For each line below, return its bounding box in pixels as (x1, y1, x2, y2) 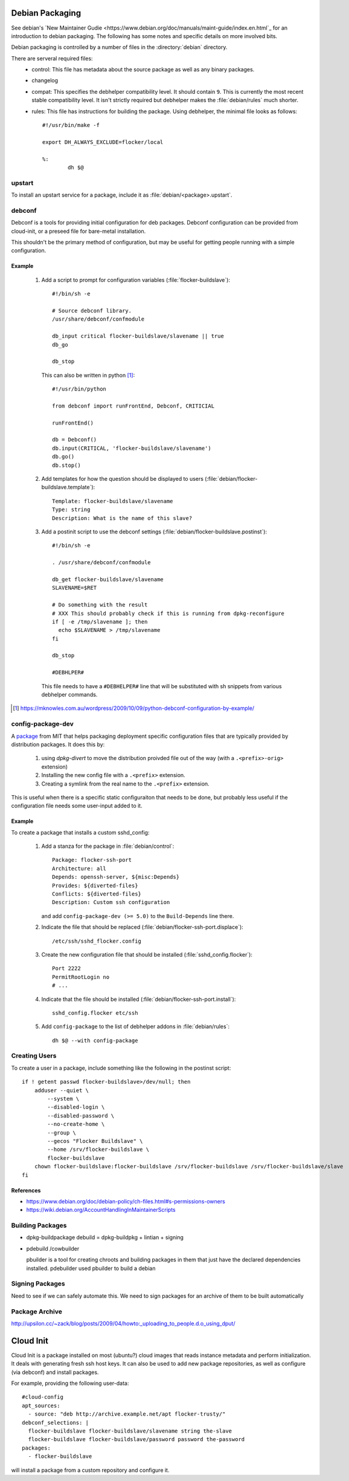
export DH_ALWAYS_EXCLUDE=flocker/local (42, 138, 164, 145)
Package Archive (11, 1307, 63, 1315)
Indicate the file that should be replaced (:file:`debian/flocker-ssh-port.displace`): (41, 923, 244, 931)
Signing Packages (11, 1280, 66, 1288)
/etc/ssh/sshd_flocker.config (52, 937, 142, 945)
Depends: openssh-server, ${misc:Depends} (52, 874, 180, 880)
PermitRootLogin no (52, 974, 110, 980)
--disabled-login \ (47, 1104, 105, 1111)
